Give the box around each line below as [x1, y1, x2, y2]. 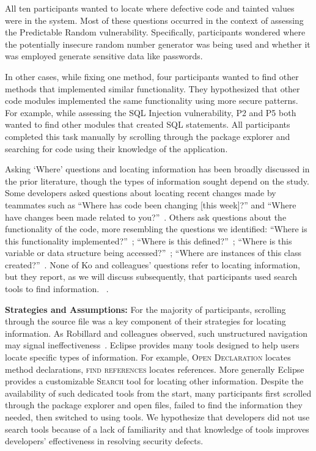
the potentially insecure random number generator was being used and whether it [5, 37, 310, 50]
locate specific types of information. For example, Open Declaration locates [5, 351, 291, 364]
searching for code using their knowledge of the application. [5, 142, 228, 155]
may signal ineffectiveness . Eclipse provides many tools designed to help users [5, 339, 299, 351]
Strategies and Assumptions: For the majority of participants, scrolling [5, 302, 286, 315]
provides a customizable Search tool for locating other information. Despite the [5, 375, 304, 387]
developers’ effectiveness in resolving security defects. [5, 435, 204, 447]
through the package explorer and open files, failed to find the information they [5, 398, 303, 411]
